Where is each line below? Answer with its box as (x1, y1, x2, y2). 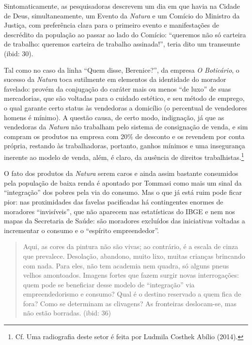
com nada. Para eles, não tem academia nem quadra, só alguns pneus (23, 260, 229, 270)
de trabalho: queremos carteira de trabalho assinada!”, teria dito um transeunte (4, 39, 240, 49)
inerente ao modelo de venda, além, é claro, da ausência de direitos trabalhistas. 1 (4, 150, 244, 162)
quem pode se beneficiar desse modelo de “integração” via (23, 279, 195, 289)
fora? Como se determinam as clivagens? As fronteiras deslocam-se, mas (23, 298, 236, 308)
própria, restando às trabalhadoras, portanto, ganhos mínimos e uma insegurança (4, 141, 245, 151)
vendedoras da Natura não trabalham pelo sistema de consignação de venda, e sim (4, 122, 248, 132)
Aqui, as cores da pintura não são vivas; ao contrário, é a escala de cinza (23, 241, 238, 251)
